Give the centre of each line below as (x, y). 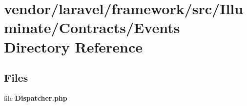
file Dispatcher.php (36, 97)
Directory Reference (73, 46)
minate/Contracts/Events (92, 27)
